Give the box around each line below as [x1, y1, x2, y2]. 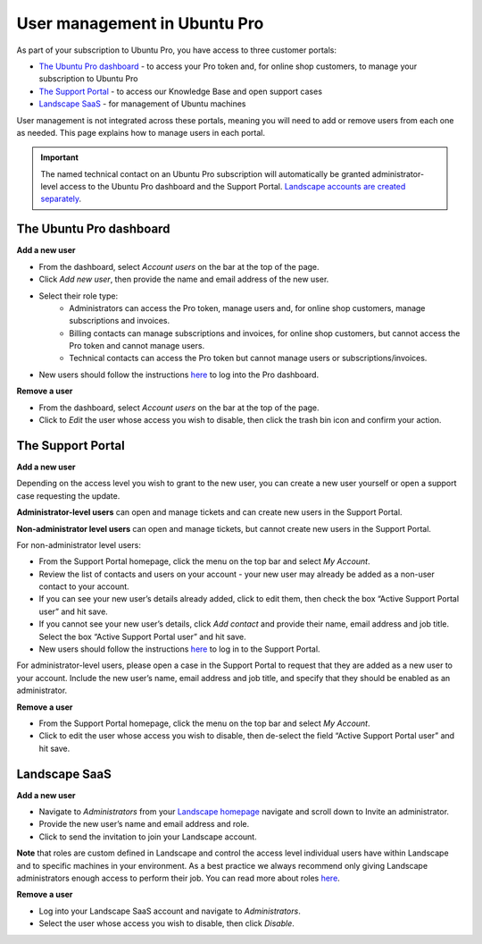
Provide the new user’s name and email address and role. [38, 819, 250, 830]
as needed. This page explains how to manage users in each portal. [16, 127, 265, 138]
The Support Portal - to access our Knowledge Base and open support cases [38, 86, 323, 97]
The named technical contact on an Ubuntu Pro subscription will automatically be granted [40, 168, 370, 179]
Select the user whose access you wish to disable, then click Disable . [38, 918, 295, 929]
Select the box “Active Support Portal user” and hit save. [38, 631, 247, 642]
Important [40, 152, 79, 163]
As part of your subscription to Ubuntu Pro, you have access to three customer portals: [16, 45, 337, 55]
